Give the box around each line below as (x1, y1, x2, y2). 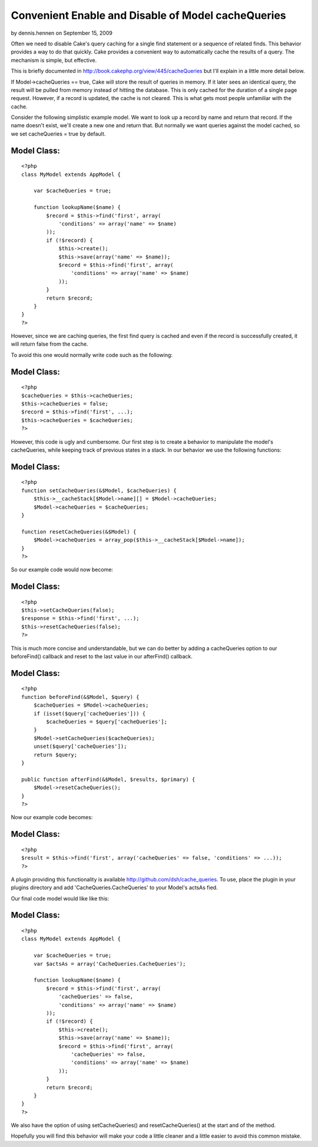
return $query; (33, 751, 78, 758)
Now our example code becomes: (11, 814, 93, 821)
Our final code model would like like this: (11, 895, 109, 902)
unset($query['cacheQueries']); (33, 743, 127, 750)
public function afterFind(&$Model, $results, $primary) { (21, 776, 196, 783)
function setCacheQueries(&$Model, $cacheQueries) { (21, 487, 177, 494)
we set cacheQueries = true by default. (11, 130, 106, 137)
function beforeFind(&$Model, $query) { (21, 694, 140, 700)
